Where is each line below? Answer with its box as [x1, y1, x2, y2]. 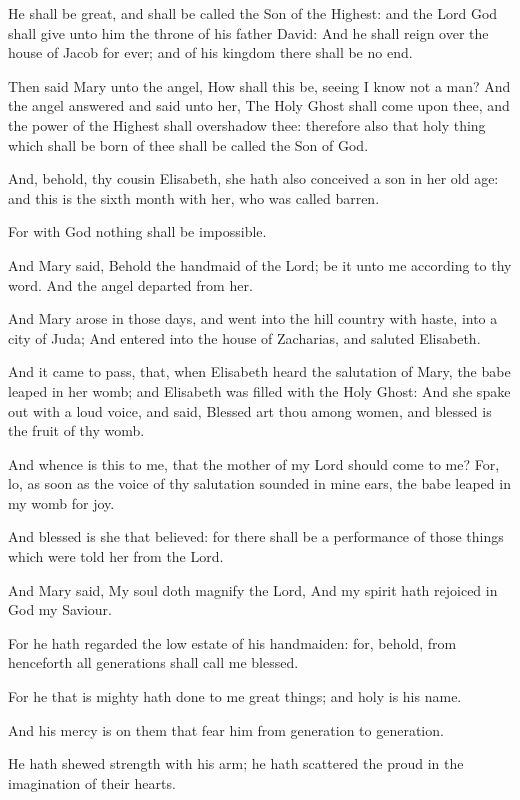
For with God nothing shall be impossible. [8, 221, 267, 242]
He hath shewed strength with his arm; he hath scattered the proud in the [8, 753, 464, 774]
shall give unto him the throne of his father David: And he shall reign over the [8, 22, 489, 43]
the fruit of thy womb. [8, 420, 145, 441]
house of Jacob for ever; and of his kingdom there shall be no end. [8, 42, 413, 63]
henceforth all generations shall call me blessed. [8, 652, 299, 673]
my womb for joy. [8, 492, 115, 513]
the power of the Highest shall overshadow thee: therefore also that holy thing [8, 114, 486, 135]
